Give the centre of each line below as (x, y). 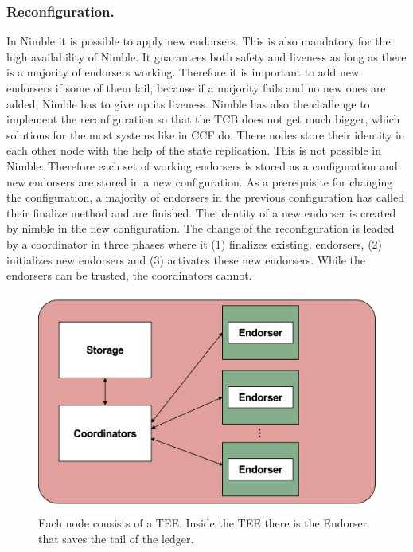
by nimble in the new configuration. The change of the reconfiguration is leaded (201, 228)
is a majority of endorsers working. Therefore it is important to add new (183, 72)
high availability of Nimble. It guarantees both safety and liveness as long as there (206, 56)
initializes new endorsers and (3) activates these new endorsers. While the (186, 259)
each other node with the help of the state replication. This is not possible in (194, 150)
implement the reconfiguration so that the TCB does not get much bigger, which (203, 119)
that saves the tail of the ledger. (116, 538)
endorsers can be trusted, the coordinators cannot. (129, 275)
